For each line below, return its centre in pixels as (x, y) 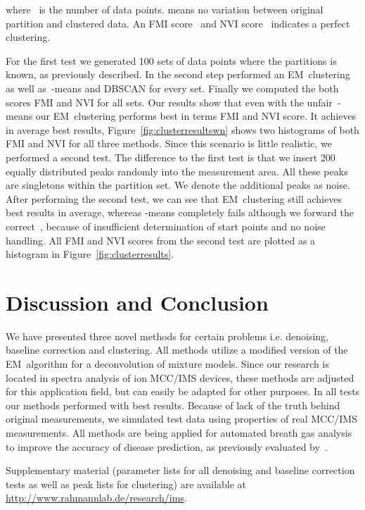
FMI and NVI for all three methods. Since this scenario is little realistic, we (169, 143)
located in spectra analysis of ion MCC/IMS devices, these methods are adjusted (180, 377)
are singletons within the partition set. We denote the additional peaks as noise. (178, 185)
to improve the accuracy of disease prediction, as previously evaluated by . (167, 446)
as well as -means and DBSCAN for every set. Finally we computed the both (172, 88)
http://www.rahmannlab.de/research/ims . (96, 498)
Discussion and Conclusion (137, 302)
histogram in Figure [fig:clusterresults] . (90, 254)
